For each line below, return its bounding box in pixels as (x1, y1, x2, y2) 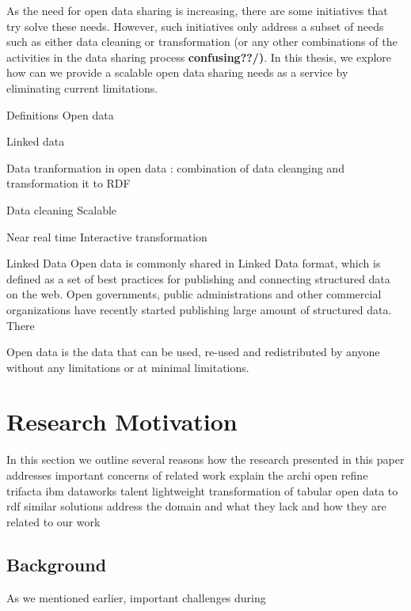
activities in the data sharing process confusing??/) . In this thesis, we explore (6, 48, 392, 65)
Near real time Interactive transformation (6, 228, 207, 245)
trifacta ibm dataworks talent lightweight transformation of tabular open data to (6, 482, 398, 499)
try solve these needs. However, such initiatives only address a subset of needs (6, 17, 384, 34)
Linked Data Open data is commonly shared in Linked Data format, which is (6, 255, 381, 271)
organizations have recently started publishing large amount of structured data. (6, 301, 392, 317)
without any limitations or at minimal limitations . (6, 359, 249, 375)
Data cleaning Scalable (6, 201, 117, 218)
